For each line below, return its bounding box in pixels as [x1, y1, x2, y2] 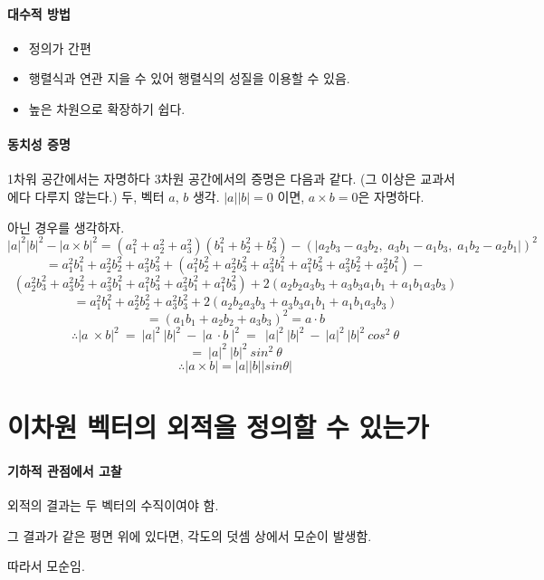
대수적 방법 [7, 4, 71, 23]
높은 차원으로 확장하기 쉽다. [28, 99, 186, 118]
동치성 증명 [7, 135, 71, 154]
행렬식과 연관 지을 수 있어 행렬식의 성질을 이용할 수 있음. [28, 69, 350, 88]
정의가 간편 [28, 38, 91, 57]
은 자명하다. [358, 186, 425, 205]
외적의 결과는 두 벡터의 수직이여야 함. [7, 495, 219, 514]
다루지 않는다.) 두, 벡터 [34, 186, 165, 205]
